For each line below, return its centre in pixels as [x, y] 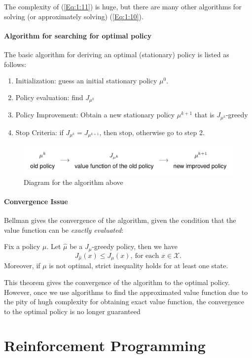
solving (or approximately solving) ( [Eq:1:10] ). [74, 16]
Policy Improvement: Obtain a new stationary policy [95, 115]
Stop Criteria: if [39, 132]
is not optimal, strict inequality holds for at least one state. [139, 266]
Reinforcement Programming [105, 345]
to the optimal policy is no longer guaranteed [72, 311]
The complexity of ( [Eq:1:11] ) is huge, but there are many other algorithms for [123, 6]
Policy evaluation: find [49, 97]
